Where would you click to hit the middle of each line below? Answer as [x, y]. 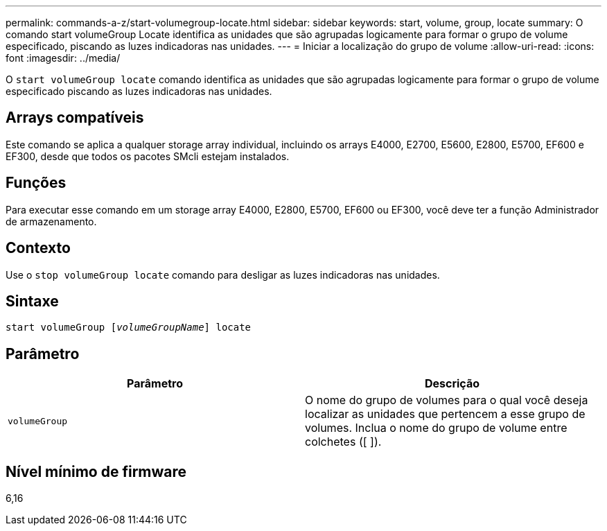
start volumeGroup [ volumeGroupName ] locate [129, 328]
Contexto [38, 248]
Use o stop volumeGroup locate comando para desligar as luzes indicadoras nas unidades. [223, 275]
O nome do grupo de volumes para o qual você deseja [447, 400]
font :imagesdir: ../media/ [63, 58]
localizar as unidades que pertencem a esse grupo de [445, 414]
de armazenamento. [51, 221]
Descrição [452, 384]
